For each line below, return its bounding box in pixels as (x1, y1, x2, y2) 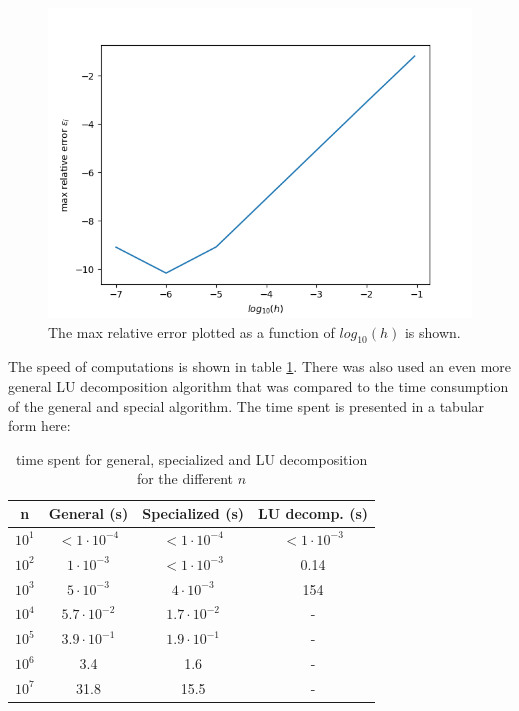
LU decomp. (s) (258, 503, 369, 523)
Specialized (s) (142, 503, 245, 523)
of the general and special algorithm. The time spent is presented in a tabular (8, 395, 485, 416)
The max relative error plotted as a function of (48, 321, 335, 342)
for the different (136, 468, 234, 489)
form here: (8, 415, 71, 436)
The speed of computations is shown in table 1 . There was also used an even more (8, 356, 512, 377)
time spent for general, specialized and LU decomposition (15, 448, 368, 469)
